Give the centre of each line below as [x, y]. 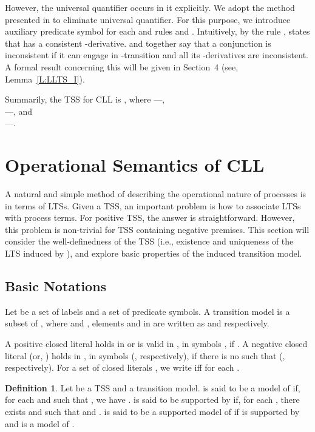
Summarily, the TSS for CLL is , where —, [85, 99]
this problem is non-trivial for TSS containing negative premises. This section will [157, 229]
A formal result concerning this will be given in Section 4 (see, [122, 66]
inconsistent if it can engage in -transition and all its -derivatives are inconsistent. [157, 55]
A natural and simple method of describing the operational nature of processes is [156, 194]
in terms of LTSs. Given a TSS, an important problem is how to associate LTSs [153, 205]
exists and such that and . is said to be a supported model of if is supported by [152, 411]
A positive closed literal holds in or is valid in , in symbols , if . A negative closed [156, 344]
